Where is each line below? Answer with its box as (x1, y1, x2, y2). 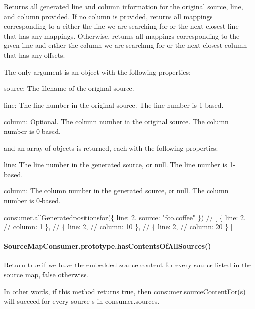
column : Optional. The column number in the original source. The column (4, 116, 229, 127)
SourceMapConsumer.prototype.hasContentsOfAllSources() (4, 241, 211, 251)
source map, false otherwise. (4, 269, 89, 280)
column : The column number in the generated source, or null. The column (4, 185, 229, 196)
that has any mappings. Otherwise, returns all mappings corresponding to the (4, 30, 240, 41)
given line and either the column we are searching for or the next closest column (4, 40, 247, 50)
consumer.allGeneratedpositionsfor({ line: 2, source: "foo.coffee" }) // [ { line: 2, (4, 212, 246, 222)
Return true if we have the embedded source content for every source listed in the (4, 260, 252, 270)
